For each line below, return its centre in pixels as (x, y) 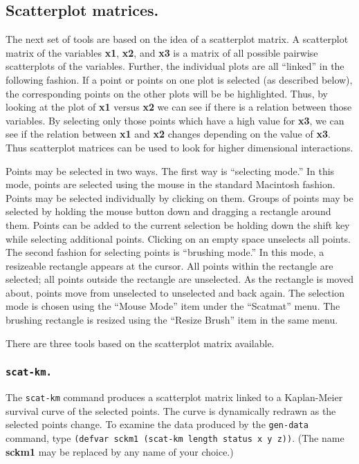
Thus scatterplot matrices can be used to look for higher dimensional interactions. (179, 147)
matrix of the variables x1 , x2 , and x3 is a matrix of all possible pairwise (162, 52)
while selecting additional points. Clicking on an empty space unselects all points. (178, 238)
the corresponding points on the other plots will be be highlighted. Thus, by (167, 93)
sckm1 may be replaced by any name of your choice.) (120, 451)
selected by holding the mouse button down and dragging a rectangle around (168, 211)
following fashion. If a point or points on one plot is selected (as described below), (179, 79)
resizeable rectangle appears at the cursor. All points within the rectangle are (169, 265)
